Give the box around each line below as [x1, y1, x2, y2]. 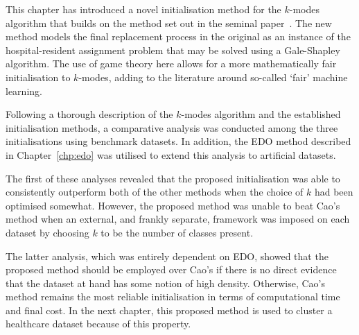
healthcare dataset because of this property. [6, 316, 191, 331]
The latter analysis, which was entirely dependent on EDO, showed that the [6, 248, 329, 263]
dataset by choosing [6, 225, 89, 239]
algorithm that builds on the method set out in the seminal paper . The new [6, 15, 332, 30]
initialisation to [6, 69, 71, 84]
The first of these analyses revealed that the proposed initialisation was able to [6, 171, 340, 185]
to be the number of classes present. [100, 225, 254, 239]
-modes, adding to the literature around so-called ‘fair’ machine [78, 69, 348, 84]
